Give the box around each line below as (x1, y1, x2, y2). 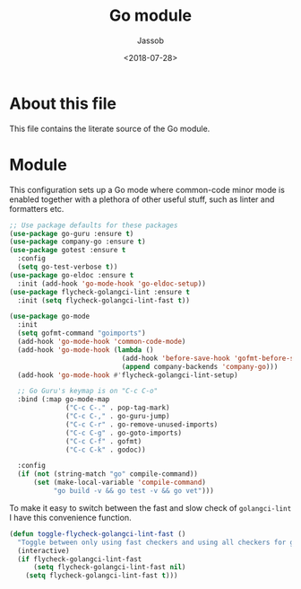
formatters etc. (9, 203, 64, 214)
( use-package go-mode (9, 312, 90, 321)
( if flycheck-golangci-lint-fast (17, 554, 142, 564)
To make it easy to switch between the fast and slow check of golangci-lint (9, 502, 292, 513)
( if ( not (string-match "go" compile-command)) (17, 470, 199, 479)
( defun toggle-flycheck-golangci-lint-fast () (9, 529, 186, 539)
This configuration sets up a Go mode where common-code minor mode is (9, 184, 285, 195)
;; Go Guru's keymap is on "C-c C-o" (17, 387, 159, 396)
